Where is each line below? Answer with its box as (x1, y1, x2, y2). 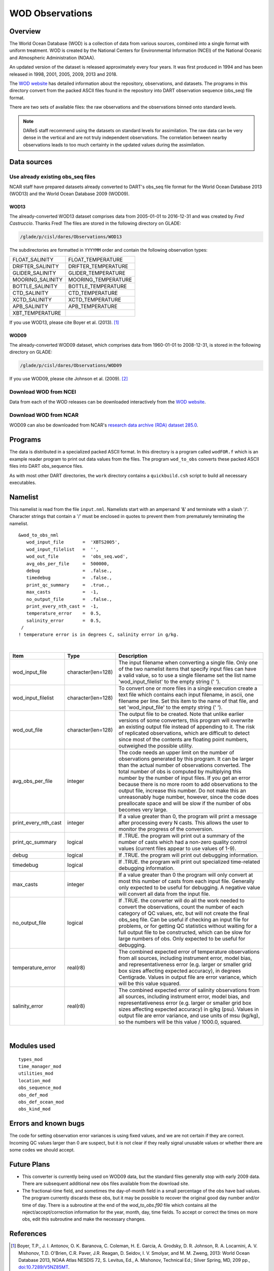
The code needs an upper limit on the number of (118, 749, 234, 756)
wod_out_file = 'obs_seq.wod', (26, 554, 128, 559)
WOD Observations (9, 8, 93, 19)
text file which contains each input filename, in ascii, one (118, 691, 254, 699)
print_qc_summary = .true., (26, 582, 110, 588)
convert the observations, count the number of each (118, 903, 244, 911)
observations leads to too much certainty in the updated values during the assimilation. (23, 141, 205, 147)
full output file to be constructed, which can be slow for (118, 929, 251, 936)
